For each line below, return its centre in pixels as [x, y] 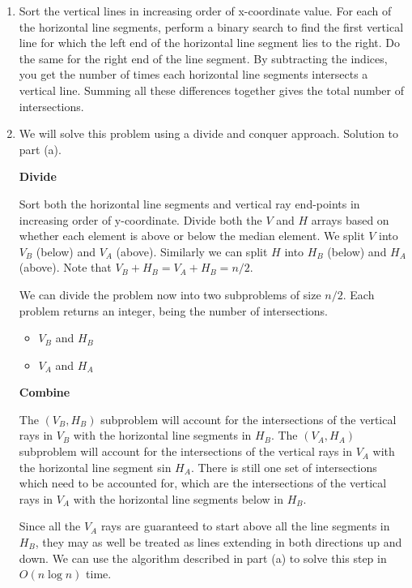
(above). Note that [65, 267]
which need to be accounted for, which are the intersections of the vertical [203, 483]
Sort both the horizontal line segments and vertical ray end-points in [189, 203]
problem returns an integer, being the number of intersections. [174, 310]
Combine [45, 392]
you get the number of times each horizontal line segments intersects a [193, 74]
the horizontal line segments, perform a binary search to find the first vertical [211, 26]
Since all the [50, 526]
